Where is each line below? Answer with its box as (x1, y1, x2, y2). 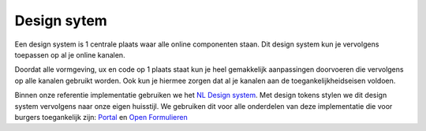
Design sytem (14, 12, 108, 29)
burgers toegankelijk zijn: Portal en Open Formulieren (14, 112, 189, 122)
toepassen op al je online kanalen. (14, 50, 125, 59)
